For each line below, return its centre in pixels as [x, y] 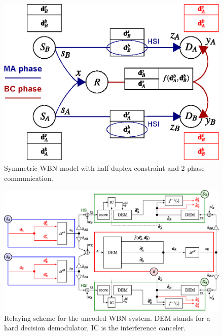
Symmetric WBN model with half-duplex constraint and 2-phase [104, 167]
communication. [29, 178]
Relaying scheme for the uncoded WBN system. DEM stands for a [107, 318]
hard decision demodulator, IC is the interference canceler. [95, 328]
